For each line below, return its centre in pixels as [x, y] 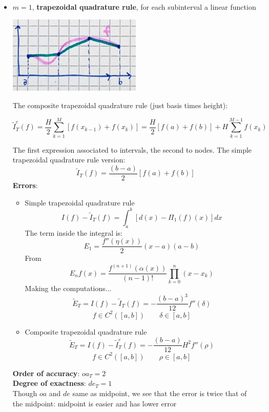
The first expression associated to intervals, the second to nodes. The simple [132, 149]
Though [25, 393]
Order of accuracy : [46, 373]
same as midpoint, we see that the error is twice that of [160, 393]
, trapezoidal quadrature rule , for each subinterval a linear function [144, 7]
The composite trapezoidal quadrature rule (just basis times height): [120, 105]
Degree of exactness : [49, 383]
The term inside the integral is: [74, 232]
